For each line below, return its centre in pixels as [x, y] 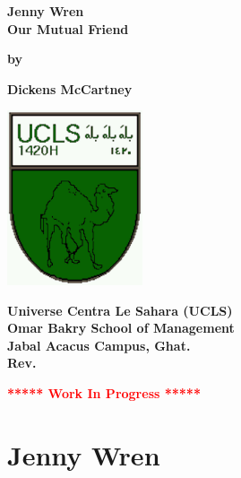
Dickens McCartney [70, 88]
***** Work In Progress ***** [104, 393]
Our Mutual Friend [68, 28]
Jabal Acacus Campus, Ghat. [99, 345]
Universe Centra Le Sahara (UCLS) [120, 310]
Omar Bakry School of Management [121, 328]
